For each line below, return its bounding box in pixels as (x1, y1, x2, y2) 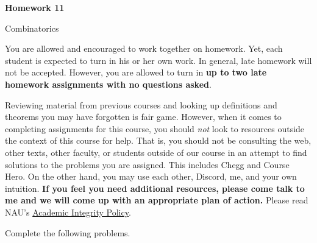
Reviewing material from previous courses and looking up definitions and (5, 98, 277, 111)
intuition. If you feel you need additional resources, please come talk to (5, 181, 305, 194)
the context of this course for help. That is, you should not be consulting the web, (5, 134, 312, 147)
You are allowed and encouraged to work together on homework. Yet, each (5, 42, 283, 55)
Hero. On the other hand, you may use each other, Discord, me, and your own (5, 170, 297, 183)
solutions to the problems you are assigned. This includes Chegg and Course (5, 158, 290, 171)
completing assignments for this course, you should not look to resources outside (5, 122, 305, 135)
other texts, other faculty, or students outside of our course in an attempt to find (5, 146, 307, 158)
